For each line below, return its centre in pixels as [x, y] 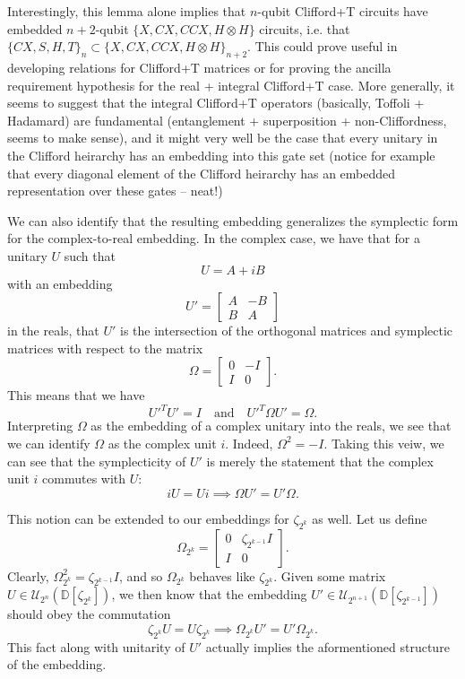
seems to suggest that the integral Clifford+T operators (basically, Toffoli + [216, 103]
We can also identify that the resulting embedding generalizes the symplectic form [233, 220]
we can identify [49, 443]
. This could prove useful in [323, 46]
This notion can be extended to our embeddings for [148, 518]
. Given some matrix [330, 575]
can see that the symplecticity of [97, 461]
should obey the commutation [89, 614]
